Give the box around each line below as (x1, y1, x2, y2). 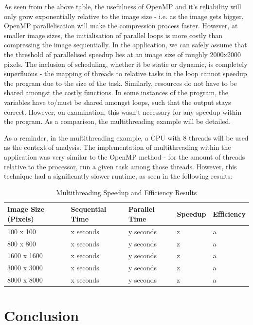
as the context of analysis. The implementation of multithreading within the (4, 142, 231, 152)
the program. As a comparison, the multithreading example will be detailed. (4, 116, 231, 126)
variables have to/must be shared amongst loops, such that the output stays (4, 97, 231, 107)
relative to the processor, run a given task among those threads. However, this (4, 161, 237, 171)
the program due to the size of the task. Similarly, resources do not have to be (4, 78, 237, 88)
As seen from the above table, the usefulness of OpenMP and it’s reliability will (4, 1, 241, 11)
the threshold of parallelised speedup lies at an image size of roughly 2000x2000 (4, 49, 241, 59)
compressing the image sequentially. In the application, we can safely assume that (4, 40, 247, 50)
